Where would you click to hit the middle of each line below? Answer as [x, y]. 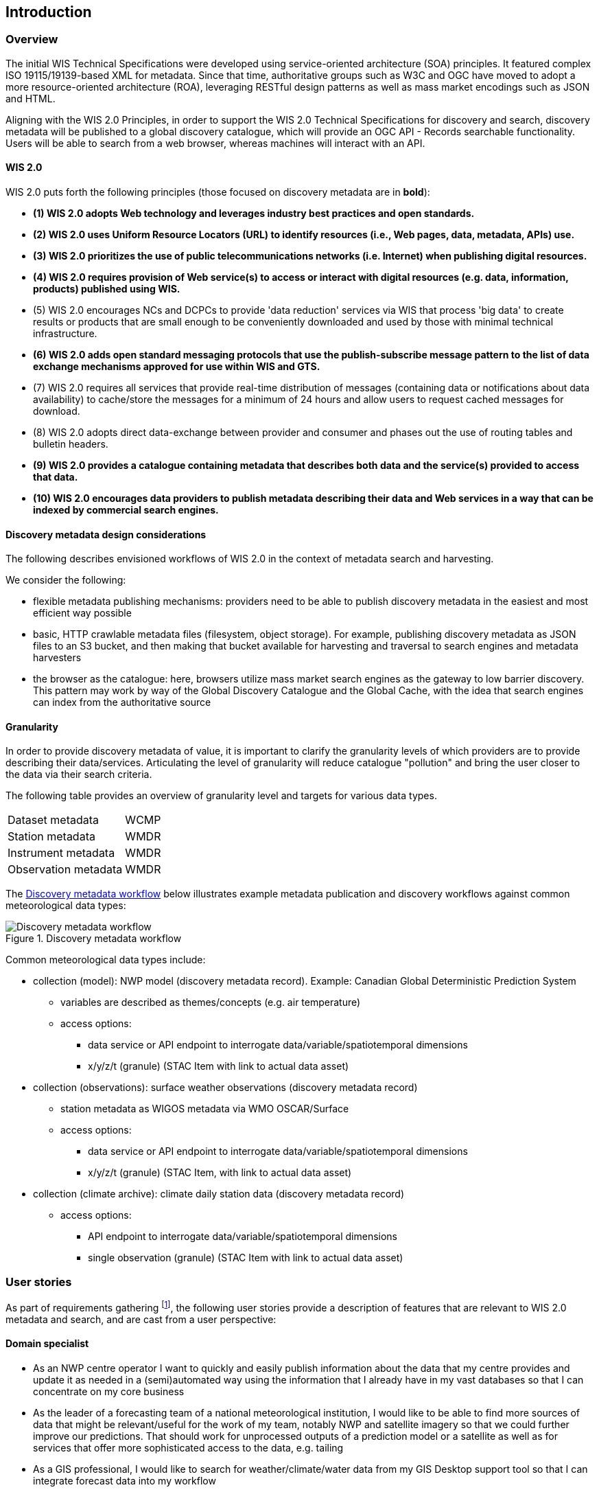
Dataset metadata [54, 820]
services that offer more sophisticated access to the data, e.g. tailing [188, 1448]
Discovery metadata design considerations [106, 534]
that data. [56, 477]
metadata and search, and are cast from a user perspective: [141, 1319]
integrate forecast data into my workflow [125, 1481]
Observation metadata [65, 870]
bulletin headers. [71, 444]
